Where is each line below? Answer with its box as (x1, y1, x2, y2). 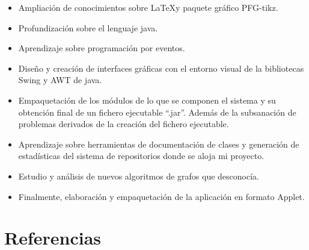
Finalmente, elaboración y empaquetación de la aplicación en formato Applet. (18, 190, 305, 202)
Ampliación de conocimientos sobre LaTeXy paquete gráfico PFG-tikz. (18, 1, 278, 13)
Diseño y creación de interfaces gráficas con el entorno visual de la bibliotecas (18, 61, 304, 74)
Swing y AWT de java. (18, 73, 102, 86)
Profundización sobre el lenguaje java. (18, 21, 158, 34)
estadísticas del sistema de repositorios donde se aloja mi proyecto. (18, 149, 265, 162)
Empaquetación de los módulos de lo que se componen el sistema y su (18, 93, 276, 106)
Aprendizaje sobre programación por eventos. (18, 42, 185, 54)
